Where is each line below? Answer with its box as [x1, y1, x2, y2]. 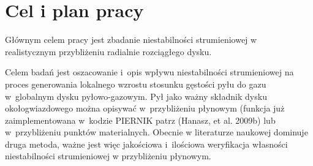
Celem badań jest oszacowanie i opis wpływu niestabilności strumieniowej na [5, 66, 294, 78]
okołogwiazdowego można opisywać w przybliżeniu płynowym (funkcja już [5, 102, 285, 115]
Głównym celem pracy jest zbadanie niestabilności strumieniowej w [5, 33, 257, 46]
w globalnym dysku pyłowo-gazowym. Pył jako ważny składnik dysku [5, 89, 267, 102]
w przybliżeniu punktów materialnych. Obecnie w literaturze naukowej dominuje [5, 126, 308, 138]
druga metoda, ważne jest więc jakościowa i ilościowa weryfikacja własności [5, 137, 288, 150]
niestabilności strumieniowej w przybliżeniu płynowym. [5, 149, 211, 162]
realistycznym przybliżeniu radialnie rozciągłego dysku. [5, 45, 212, 58]
